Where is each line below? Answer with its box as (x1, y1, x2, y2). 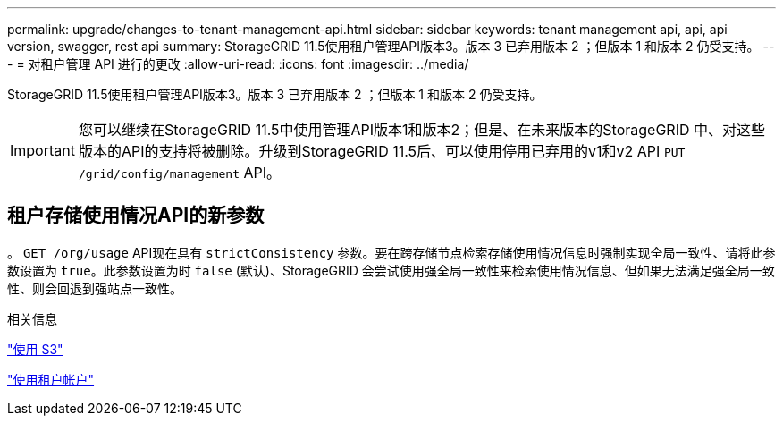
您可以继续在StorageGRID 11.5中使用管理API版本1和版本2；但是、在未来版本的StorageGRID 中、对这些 (78, 121, 766, 139)
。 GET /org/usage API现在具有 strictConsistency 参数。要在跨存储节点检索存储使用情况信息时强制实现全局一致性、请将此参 (7, 244, 776, 260)
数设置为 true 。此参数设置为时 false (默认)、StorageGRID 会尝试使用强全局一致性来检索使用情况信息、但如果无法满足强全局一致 (7, 262, 775, 278)
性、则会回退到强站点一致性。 (7, 280, 182, 296)
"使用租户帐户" (7, 371, 95, 387)
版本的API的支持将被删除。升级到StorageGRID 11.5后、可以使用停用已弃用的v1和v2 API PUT (78, 142, 686, 160)
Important (10, 141, 75, 159)
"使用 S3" (7, 341, 63, 357)
